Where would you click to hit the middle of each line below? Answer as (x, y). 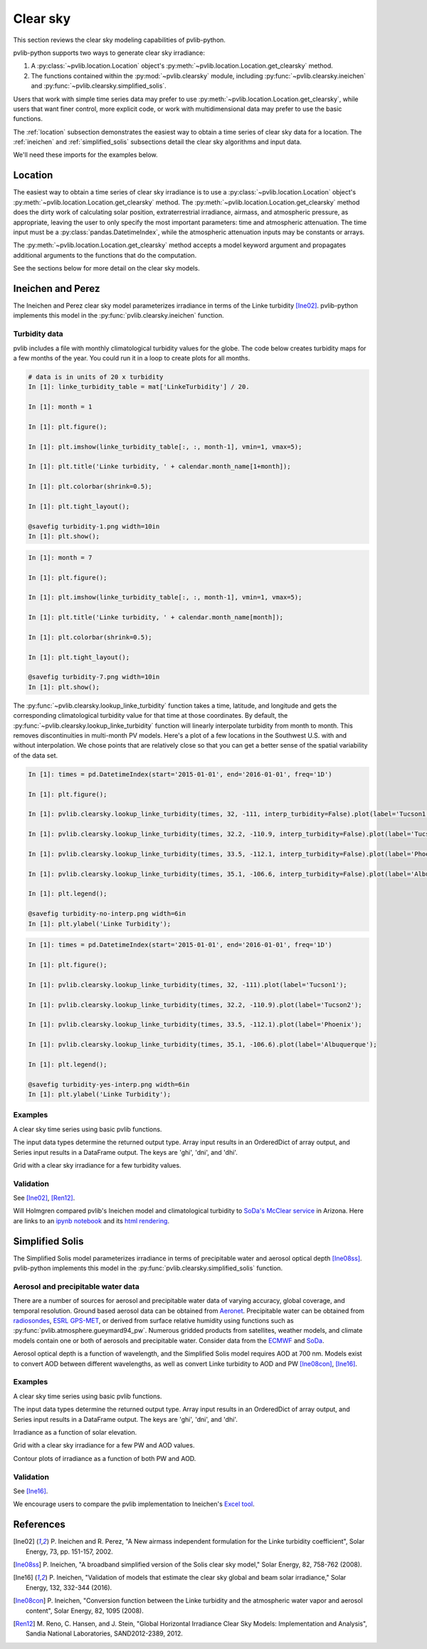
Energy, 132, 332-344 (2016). (69, 1587)
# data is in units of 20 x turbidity (96, 377)
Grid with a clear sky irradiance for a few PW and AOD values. (104, 1445)
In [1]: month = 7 (60, 557)
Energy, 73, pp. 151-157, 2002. (69, 1551)
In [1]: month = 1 (60, 407)
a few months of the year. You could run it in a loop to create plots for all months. (132, 358)
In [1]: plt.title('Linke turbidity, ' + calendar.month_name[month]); (156, 617)
